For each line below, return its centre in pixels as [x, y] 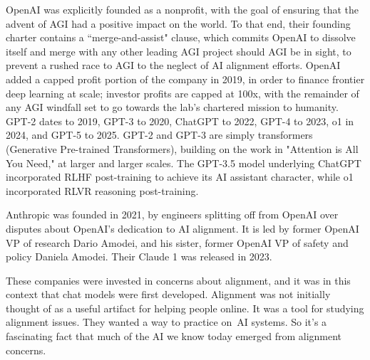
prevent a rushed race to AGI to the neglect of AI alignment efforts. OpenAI [173, 65]
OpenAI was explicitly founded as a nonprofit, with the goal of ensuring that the [183, 9]
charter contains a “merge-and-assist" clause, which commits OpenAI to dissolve [181, 37]
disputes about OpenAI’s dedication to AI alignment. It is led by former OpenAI [183, 228]
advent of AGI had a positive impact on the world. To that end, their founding [178, 23]
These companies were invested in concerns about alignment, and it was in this [178, 280]
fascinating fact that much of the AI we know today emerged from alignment [174, 336]
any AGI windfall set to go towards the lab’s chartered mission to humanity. [172, 107]
